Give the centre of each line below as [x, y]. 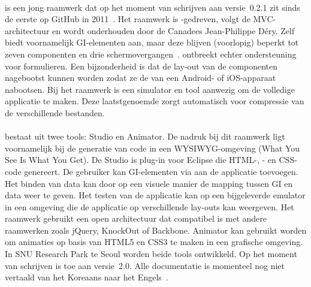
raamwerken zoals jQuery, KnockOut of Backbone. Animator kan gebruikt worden [156, 230]
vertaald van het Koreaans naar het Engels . [87, 277]
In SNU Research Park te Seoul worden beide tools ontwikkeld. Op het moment [151, 254]
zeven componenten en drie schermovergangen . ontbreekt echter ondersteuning [151, 54]
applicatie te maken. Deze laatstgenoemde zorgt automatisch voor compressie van [155, 101]
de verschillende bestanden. [55, 112]
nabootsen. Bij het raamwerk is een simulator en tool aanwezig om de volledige [150, 89]
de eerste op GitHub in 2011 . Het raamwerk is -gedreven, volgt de [128, 19]
